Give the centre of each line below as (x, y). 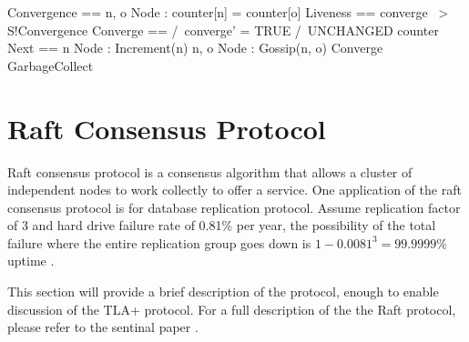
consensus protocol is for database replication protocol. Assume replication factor (234, 207)
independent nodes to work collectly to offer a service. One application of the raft (234, 190)
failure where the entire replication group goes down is (159, 242)
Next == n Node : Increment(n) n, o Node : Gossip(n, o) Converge (195, 48)
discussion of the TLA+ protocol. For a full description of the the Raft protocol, (232, 309)
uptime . (31, 261)
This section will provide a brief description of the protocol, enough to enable (223, 292)
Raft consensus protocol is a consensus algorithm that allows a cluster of (210, 171)
